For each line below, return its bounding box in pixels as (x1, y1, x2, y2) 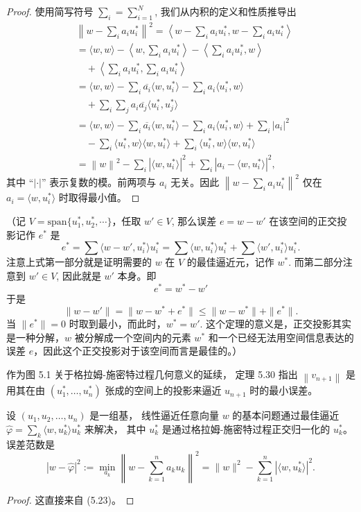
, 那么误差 (171, 214, 217, 228)
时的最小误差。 (249, 383, 318, 398)
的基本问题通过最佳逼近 (232, 408, 340, 423)
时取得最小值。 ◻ (58, 190, 140, 205)
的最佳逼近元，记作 (186, 255, 274, 269)
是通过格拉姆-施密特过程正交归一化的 (161, 421, 331, 436)
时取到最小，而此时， (69, 316, 166, 331)
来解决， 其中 (84, 421, 146, 436)
